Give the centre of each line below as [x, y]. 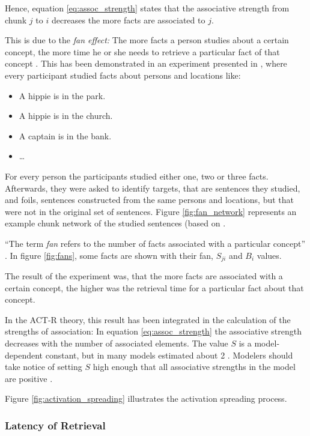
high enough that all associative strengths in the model [194, 367]
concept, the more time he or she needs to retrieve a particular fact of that [142, 51]
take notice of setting [44, 367]
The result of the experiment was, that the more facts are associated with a [144, 275]
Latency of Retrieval [55, 425]
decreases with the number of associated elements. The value [117, 343]
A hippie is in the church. [66, 116]
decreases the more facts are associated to [128, 20]
